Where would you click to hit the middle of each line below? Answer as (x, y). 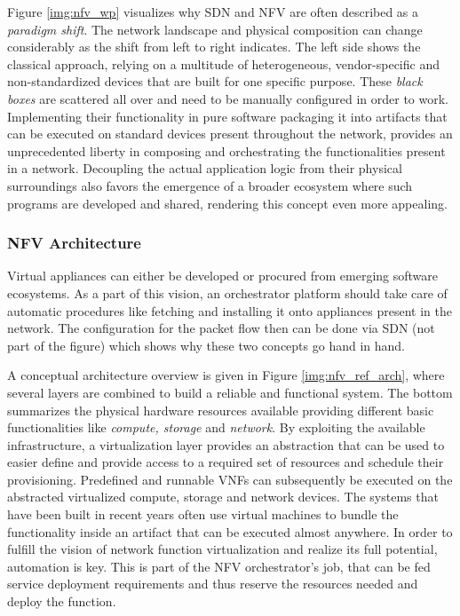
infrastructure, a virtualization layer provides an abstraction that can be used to (226, 444)
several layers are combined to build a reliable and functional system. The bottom (230, 392)
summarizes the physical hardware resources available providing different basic (221, 410)
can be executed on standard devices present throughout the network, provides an (230, 134)
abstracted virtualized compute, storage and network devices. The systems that (223, 497)
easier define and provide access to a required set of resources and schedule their (226, 462)
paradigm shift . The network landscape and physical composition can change (215, 29)
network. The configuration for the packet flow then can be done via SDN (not (221, 328)
